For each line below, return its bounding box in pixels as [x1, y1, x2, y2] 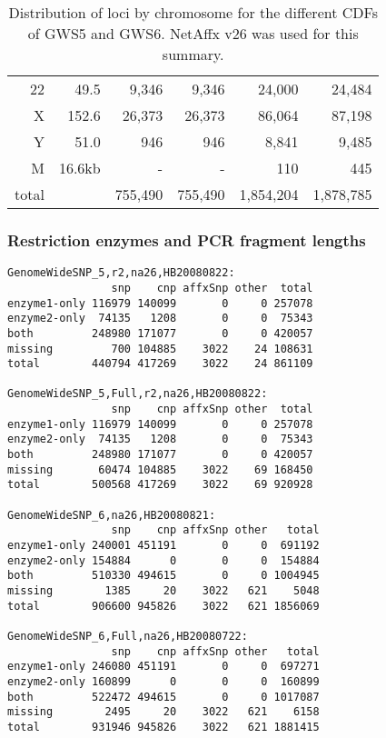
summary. [162, 44, 224, 65]
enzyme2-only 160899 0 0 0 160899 [7, 674, 320, 688]
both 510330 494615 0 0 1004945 [7, 569, 320, 583]
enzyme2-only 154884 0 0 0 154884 [7, 553, 320, 567]
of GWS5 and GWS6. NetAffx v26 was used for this [27, 23, 359, 44]
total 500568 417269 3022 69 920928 [7, 478, 313, 492]
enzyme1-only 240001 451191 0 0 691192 [7, 539, 320, 553]
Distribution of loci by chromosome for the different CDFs [8, 2, 378, 23]
